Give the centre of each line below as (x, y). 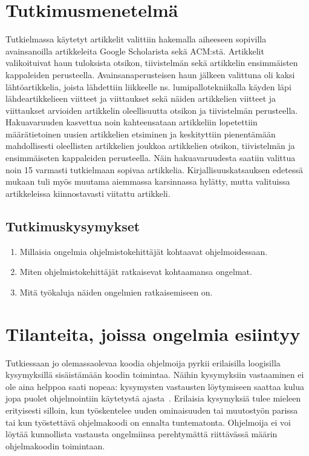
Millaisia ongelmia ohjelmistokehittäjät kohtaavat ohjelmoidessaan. (144, 251)
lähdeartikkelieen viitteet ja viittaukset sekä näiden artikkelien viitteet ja (141, 98)
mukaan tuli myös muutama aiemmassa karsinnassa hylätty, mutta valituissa (148, 181)
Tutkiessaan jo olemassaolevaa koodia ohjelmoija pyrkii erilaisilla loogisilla (143, 362)
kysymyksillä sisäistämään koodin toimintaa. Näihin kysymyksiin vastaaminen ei (155, 375)
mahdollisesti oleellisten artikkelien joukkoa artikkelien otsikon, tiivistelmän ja (150, 146)
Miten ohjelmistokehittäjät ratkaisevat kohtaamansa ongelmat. (136, 272)
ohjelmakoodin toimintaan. (55, 445)
